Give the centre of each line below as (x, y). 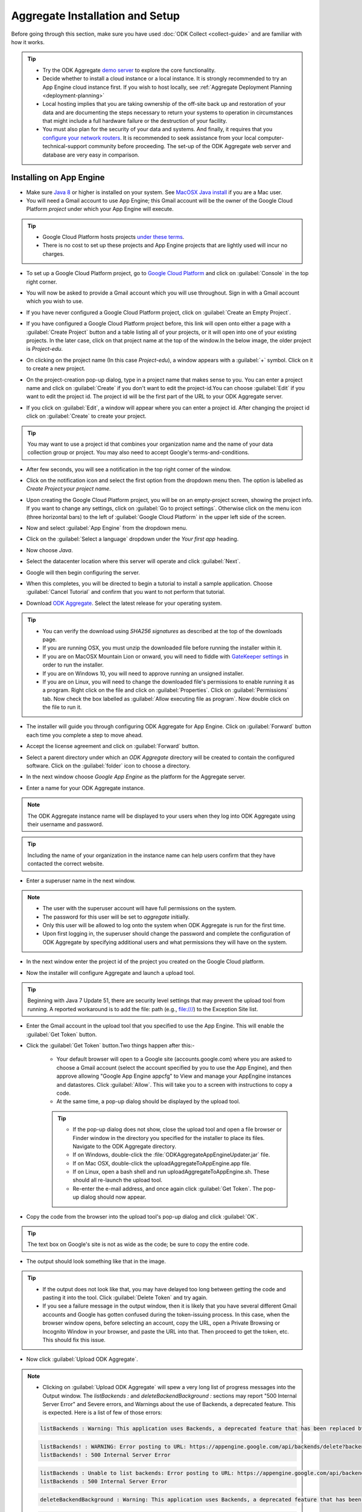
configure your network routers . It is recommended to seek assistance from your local (149, 138)
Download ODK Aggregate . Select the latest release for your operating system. (124, 603)
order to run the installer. (73, 665)
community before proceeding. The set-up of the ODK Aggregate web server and (189, 146)
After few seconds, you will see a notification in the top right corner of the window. (129, 469)
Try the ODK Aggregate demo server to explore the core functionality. (129, 70)
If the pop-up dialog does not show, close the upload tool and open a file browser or (177, 1129)
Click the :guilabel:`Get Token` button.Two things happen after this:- (110, 1045)
